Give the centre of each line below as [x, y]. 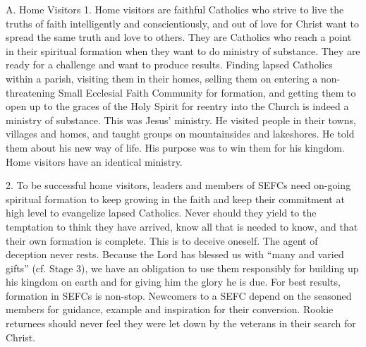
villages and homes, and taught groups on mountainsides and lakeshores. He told [180, 134]
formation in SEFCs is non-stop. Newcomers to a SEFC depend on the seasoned [179, 295]
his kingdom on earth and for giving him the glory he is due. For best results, [173, 282]
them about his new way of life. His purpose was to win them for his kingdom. [175, 147]
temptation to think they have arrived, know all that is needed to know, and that [182, 226]
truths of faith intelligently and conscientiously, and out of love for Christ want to [182, 23]
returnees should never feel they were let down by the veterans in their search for [181, 323]
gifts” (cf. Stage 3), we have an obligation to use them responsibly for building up [182, 268]
